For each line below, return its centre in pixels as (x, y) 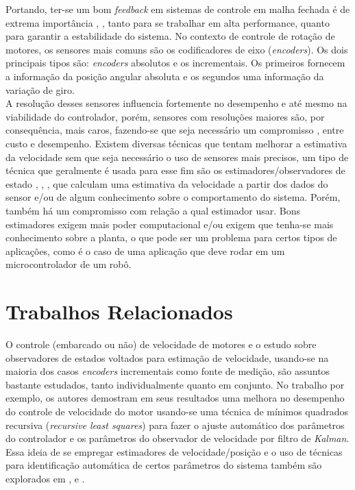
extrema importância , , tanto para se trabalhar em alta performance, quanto (168, 22)
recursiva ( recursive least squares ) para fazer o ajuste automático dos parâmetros (175, 425)
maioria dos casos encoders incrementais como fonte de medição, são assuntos (168, 371)
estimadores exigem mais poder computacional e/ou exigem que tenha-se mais (170, 224)
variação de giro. (40, 89)
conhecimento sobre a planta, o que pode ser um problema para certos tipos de (171, 237)
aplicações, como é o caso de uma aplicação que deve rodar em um (145, 250)
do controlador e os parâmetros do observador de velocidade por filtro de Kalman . (177, 438)
